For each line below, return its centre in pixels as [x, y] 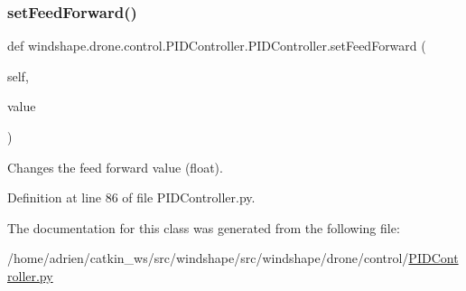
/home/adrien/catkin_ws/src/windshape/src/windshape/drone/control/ [208, 258]
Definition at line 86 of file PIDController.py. [131, 197]
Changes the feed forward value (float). [115, 167]
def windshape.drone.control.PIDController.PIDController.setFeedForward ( [217, 46]
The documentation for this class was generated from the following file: [204, 227]
